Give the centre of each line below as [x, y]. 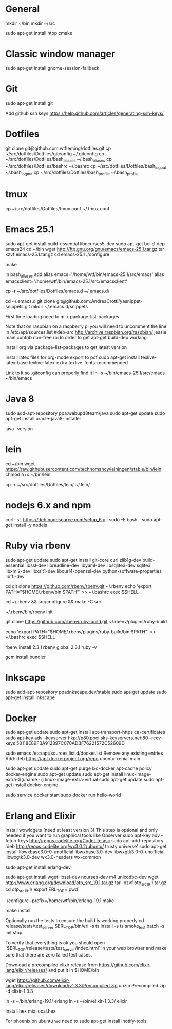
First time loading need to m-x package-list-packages [62, 316]
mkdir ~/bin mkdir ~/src [30, 23]
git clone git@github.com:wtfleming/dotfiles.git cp [58, 148]
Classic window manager [60, 54]
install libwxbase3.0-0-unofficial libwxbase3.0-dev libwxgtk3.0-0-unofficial [85, 852]
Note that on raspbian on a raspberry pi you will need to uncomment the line [86, 326]
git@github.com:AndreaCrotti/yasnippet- [99, 301]
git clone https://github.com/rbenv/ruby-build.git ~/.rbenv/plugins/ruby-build [86, 621]
